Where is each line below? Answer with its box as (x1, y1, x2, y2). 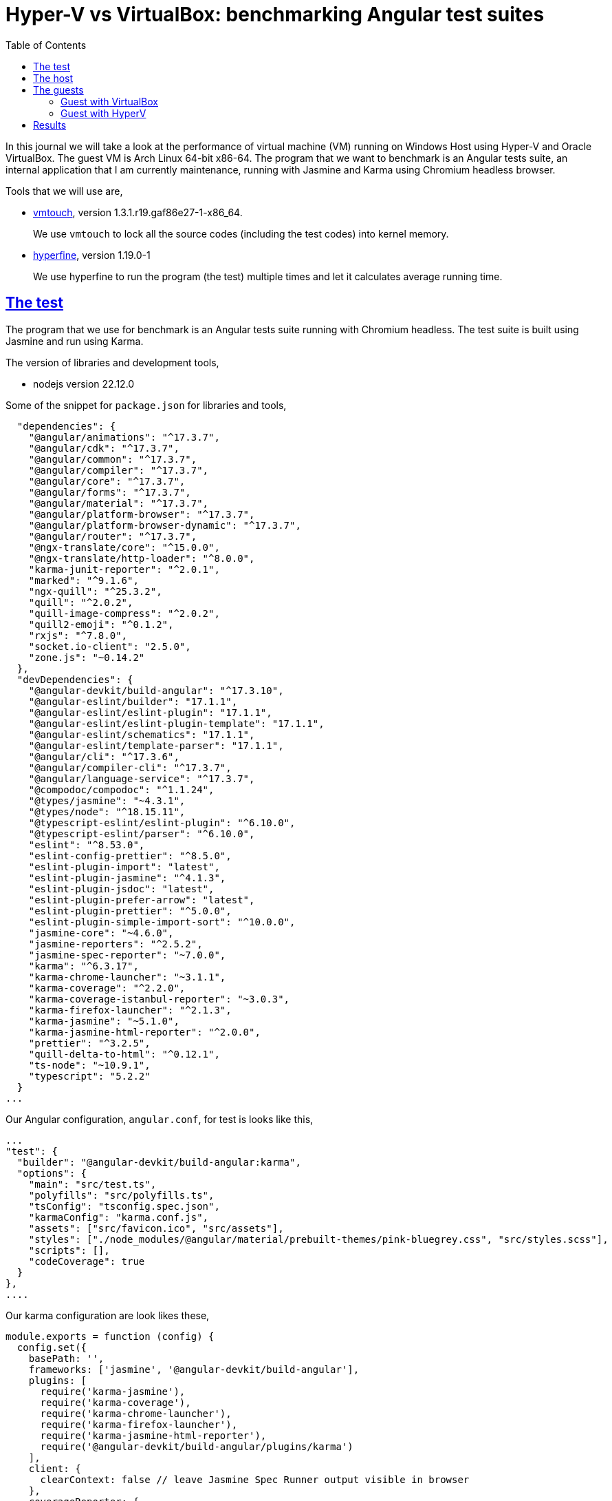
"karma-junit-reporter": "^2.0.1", (28, 563, 220, 575)
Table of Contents (6, 39, 87, 51)
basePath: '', (28, 1352, 105, 1364)
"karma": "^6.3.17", (28, 960, 139, 972)
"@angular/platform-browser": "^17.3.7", (28, 508, 255, 520)
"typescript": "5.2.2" (28, 1070, 151, 1082)
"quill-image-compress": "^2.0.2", (28, 607, 220, 619)
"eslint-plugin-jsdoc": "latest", (28, 883, 215, 894)
